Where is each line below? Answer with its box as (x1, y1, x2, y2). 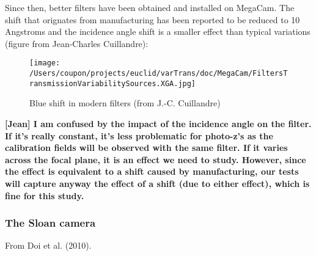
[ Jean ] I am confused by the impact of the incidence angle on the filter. (5, 117, 312, 130)
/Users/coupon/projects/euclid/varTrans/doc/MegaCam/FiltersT (29, 69, 288, 78)
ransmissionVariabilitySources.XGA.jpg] (29, 79, 196, 88)
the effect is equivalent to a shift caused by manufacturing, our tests (5, 165, 299, 178)
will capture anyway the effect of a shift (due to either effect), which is (5, 177, 310, 189)
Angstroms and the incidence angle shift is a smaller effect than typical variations (5, 25, 310, 38)
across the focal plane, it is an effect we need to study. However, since (5, 153, 306, 166)
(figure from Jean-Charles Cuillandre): (5, 37, 149, 49)
